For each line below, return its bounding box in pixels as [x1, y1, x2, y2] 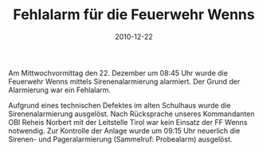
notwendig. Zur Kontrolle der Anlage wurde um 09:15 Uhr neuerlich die [8, 126, 241, 135]
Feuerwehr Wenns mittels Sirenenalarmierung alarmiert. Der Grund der [8, 76, 241, 86]
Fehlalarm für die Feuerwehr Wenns [13, 6, 255, 24]
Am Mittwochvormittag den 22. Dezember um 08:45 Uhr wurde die [8, 68, 229, 77]
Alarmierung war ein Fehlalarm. [8, 85, 112, 95]
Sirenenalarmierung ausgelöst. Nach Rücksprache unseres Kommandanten [8, 109, 255, 119]
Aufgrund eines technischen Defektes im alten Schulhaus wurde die [8, 100, 231, 110]
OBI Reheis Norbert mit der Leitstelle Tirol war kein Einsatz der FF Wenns [8, 117, 248, 127]
